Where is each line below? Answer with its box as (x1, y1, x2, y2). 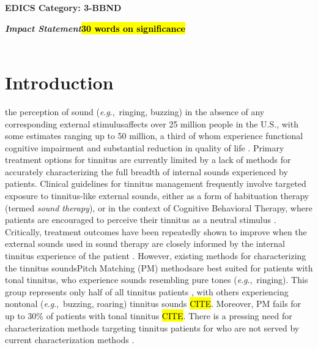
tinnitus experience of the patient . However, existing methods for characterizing (5, 249, 306, 262)
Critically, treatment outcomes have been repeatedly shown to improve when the (5, 225, 307, 238)
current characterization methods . (5, 333, 135, 346)
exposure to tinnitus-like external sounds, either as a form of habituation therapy (5, 189, 309, 202)
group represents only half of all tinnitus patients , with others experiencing (5, 285, 289, 298)
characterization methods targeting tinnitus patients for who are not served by (5, 321, 300, 334)
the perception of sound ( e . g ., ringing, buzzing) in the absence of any (5, 105, 265, 118)
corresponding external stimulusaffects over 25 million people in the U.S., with (5, 117, 298, 130)
